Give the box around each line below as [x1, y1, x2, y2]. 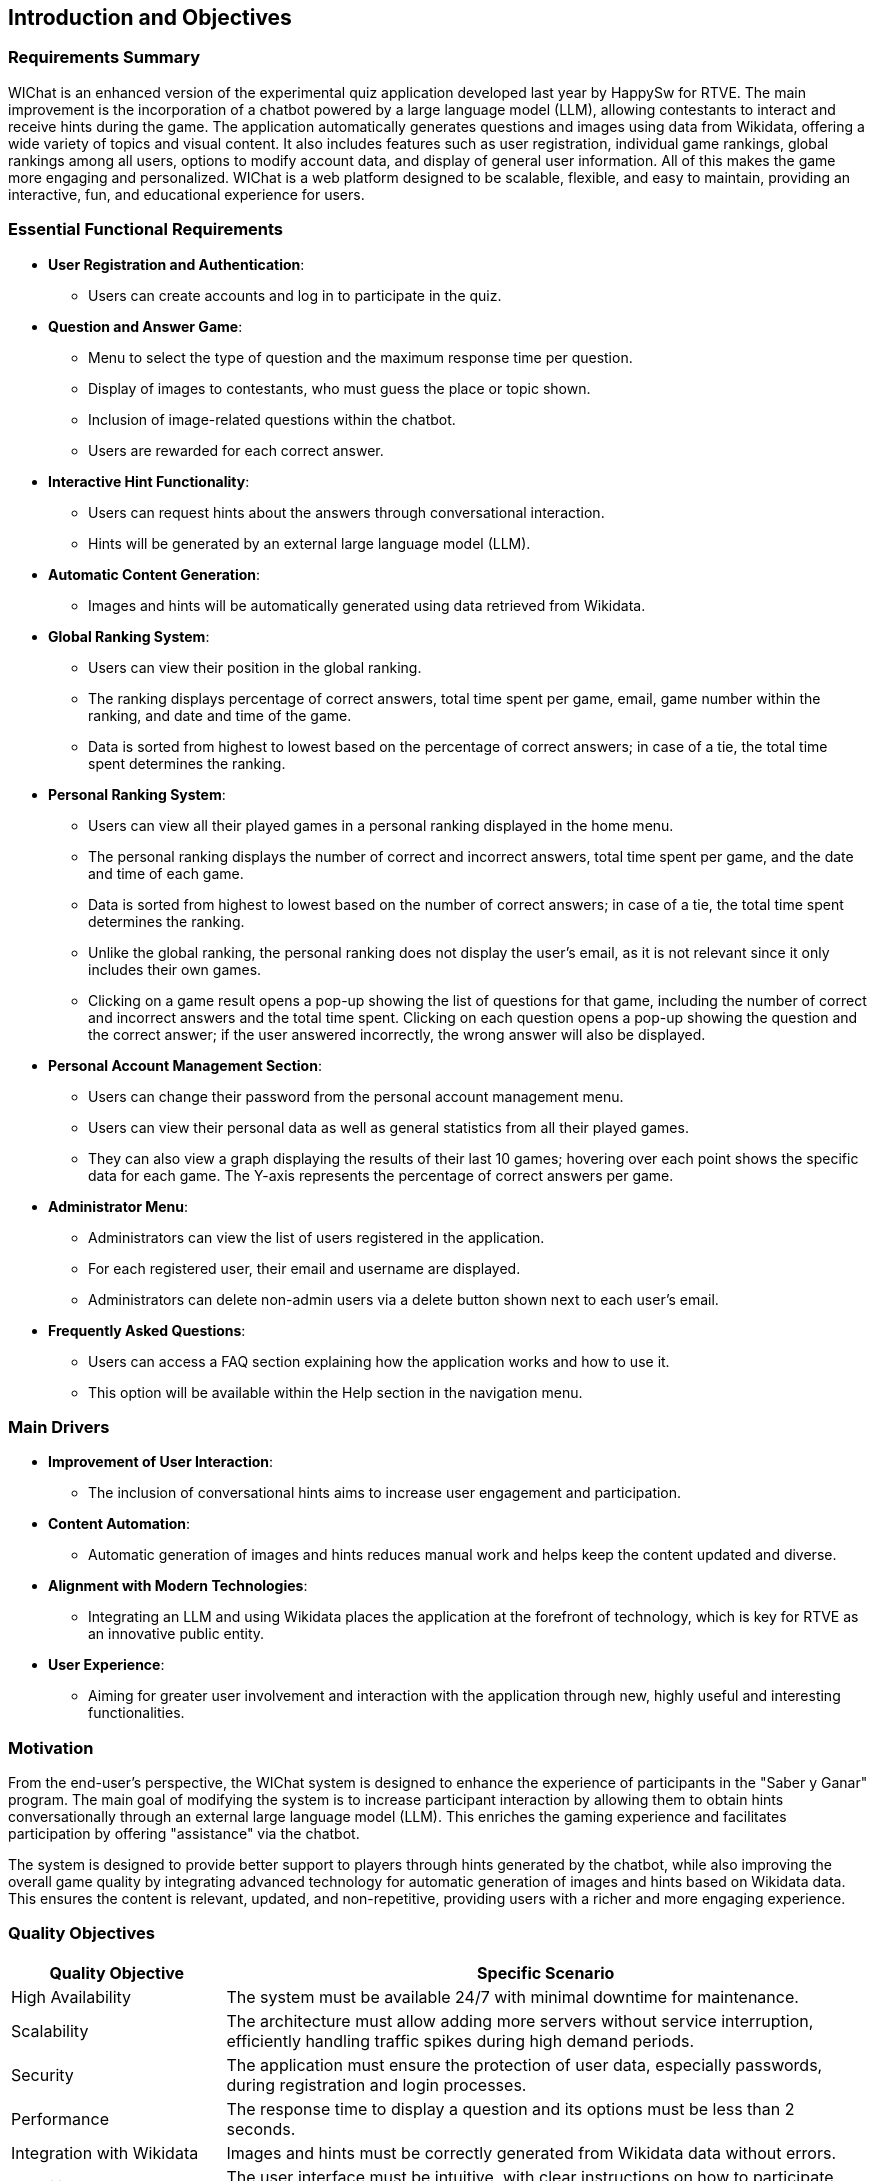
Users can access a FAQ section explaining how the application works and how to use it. [88, 1352, 670, 1370]
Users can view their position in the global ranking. [88, 658, 422, 676]
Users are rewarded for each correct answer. [88, 441, 384, 459]
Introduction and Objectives [8, 5, 292, 30]
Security [11, 2064, 74, 2085]
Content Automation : [48, 1515, 191, 1533]
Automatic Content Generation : [48, 565, 261, 583]
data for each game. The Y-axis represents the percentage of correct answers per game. [88, 1166, 674, 1184]
